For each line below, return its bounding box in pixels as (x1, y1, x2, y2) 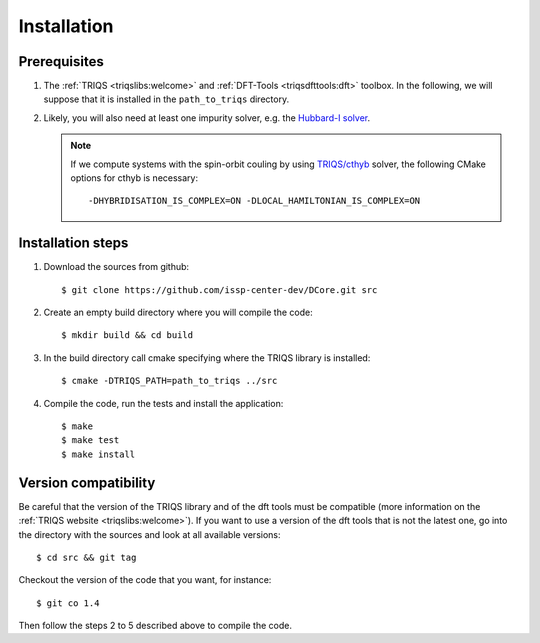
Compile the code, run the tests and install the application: (43, 397, 284, 409)
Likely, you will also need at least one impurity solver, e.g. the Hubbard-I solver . (43, 111, 371, 124)
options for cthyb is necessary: (70, 172, 199, 184)
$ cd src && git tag (36, 551, 137, 563)
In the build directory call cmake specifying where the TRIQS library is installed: (43, 351, 371, 364)
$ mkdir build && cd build (61, 330, 194, 341)
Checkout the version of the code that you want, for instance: (18, 574, 272, 586)
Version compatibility (18, 474, 156, 491)
